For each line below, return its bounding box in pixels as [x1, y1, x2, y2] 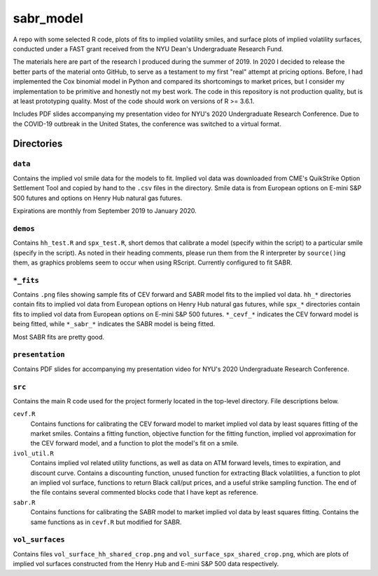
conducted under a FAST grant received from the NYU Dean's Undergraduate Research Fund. [13, 44, 283, 53]
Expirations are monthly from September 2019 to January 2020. [13, 207, 197, 215]
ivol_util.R [13, 449, 54, 457]
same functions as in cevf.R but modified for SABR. [30, 518, 182, 526]
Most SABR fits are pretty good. [13, 333, 105, 341]
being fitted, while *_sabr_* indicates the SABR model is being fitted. [13, 320, 216, 328]
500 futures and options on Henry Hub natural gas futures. [13, 194, 183, 202]
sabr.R [13, 498, 36, 507]
